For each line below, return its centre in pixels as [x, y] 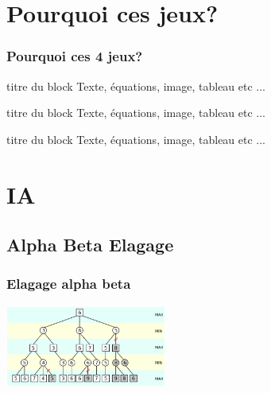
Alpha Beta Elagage [90, 245]
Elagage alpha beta [69, 284]
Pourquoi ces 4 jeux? [75, 56]
